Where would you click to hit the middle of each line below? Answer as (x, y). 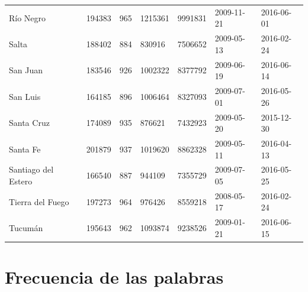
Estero (21, 181)
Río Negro (28, 17)
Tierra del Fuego (39, 201)
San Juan (26, 70)
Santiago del (31, 169)
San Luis (25, 96)
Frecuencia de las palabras (114, 277)
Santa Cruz (29, 123)
